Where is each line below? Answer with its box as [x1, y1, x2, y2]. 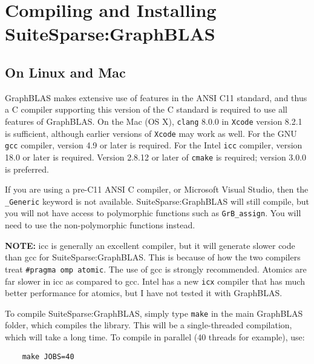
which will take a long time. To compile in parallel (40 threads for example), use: [5, 331, 305, 343]
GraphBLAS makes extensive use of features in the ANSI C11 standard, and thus [5, 91, 307, 104]
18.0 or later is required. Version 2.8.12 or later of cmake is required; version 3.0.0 [5, 150, 307, 163]
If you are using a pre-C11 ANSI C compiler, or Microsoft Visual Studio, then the [5, 183, 309, 196]
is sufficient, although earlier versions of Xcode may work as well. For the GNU [5, 127, 297, 139]
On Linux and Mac [5, 62, 126, 81]
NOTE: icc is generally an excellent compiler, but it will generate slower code [5, 239, 295, 251]
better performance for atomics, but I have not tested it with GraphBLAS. [5, 286, 283, 299]
